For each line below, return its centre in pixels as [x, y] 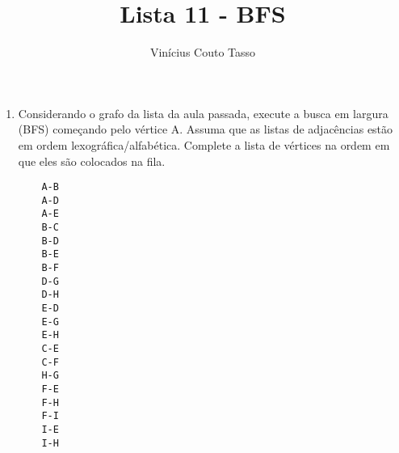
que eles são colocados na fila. [92, 161]
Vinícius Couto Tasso [203, 52]
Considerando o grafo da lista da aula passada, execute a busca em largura [203, 113]
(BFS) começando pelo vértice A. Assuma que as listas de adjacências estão [206, 129]
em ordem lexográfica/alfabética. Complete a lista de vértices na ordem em [204, 144]
